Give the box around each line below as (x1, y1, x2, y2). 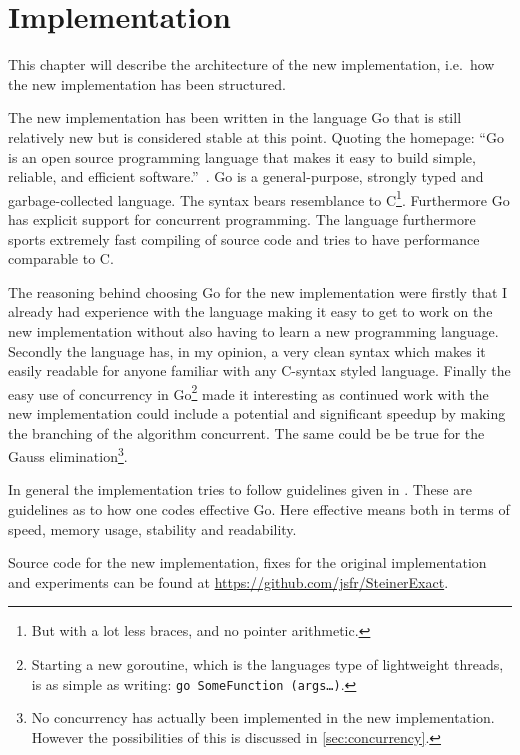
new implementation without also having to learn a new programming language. (8, 320, 499, 341)
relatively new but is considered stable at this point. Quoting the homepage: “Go (8, 126, 504, 147)
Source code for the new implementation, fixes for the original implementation (8, 552, 487, 573)
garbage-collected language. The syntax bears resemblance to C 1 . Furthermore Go (8, 186, 510, 210)
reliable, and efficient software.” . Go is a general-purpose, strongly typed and (8, 166, 484, 187)
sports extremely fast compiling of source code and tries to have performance (8, 228, 480, 249)
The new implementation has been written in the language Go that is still (8, 107, 462, 128)
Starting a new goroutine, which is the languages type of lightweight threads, (31, 653, 504, 674)
